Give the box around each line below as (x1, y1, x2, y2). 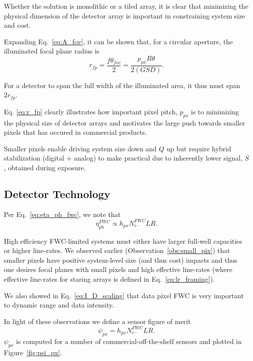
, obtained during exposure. (4, 162, 86, 173)
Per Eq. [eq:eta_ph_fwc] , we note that (4, 209, 121, 219)
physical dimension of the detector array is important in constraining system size (4, 10, 245, 20)
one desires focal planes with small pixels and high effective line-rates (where (4, 264, 233, 274)
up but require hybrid (166, 143, 232, 153)
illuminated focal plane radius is (4, 46, 100, 56)
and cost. (4, 20, 31, 30)
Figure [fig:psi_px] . (4, 347, 62, 357)
